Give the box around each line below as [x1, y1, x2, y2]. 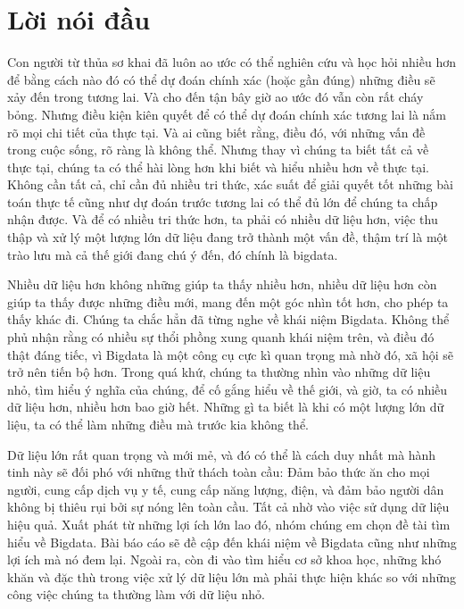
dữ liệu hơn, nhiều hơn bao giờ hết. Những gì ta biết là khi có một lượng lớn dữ [7, 397, 444, 416]
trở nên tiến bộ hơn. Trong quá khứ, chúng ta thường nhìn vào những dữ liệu [7, 363, 431, 381]
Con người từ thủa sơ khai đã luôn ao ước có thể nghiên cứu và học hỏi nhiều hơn [7, 53, 456, 71]
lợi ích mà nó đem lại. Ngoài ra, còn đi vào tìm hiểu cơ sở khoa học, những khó [7, 550, 442, 569]
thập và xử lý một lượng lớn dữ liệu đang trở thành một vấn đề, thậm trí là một [7, 228, 449, 246]
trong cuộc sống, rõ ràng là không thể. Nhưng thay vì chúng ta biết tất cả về [7, 140, 429, 159]
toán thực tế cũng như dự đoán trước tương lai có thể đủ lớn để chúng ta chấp [7, 192, 438, 211]
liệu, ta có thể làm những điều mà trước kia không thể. [7, 415, 310, 433]
